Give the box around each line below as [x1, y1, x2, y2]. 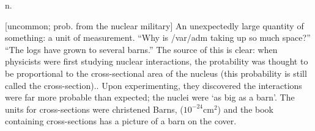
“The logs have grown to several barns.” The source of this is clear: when [5, 43, 278, 55]
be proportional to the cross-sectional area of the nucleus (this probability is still [5, 66, 307, 79]
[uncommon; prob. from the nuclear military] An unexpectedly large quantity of [5, 19, 304, 32]
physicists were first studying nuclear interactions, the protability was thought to [5, 55, 308, 68]
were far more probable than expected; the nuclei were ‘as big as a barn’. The [5, 91, 295, 104]
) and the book [217, 102, 273, 115]
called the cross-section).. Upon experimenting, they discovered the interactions [5, 79, 302, 91]
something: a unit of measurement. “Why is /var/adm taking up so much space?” [5, 31, 311, 44]
